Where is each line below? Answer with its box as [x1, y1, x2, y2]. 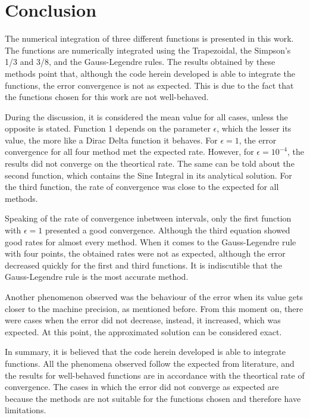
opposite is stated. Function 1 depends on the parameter [5, 122, 211, 135]
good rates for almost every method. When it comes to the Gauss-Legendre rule [5, 235, 296, 248]
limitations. [5, 404, 46, 416]
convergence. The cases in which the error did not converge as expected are [5, 380, 279, 393]
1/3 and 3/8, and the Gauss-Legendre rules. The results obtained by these [5, 55, 275, 68]
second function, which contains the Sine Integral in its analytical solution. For [5, 169, 292, 181]
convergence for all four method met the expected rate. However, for [5, 145, 254, 158]
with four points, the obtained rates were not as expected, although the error [5, 247, 286, 260]
